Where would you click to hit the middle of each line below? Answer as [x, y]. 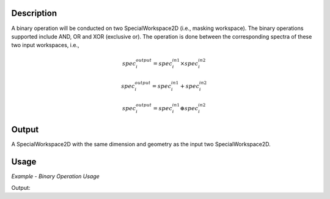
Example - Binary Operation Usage [56, 176]
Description [34, 13]
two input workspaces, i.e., [45, 45]
